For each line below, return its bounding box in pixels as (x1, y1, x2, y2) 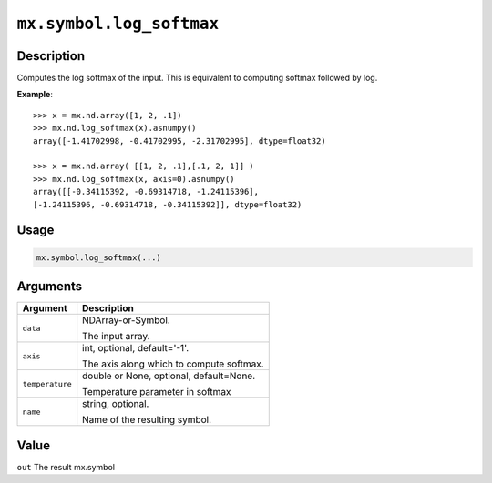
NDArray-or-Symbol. (82, 314, 170, 327)
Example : (16, 89, 54, 100)
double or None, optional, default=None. (82, 369, 256, 382)
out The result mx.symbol (16, 461, 116, 472)
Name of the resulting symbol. (82, 414, 212, 427)
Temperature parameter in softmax (82, 386, 231, 398)
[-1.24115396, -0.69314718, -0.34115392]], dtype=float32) (33, 199, 302, 209)
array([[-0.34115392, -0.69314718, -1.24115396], (33, 186, 260, 197)
